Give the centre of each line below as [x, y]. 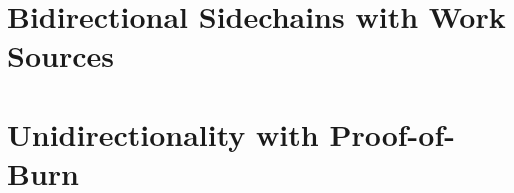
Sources [60, 55]
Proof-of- [392, 133]
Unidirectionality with [163, 133]
